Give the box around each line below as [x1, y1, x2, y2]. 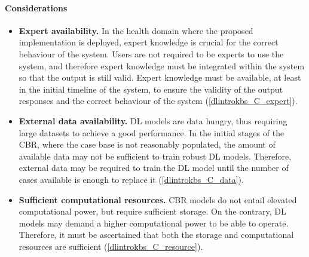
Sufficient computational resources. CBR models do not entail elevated [19, 193, 297, 206]
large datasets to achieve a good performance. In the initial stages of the [19, 126, 284, 139]
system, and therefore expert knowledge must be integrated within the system [19, 59, 305, 72]
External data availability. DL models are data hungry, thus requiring [19, 114, 287, 127]
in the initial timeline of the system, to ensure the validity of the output [19, 82, 283, 95]
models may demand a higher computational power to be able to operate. [19, 216, 289, 229]
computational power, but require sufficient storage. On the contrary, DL [19, 205, 286, 218]
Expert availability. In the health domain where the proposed [19, 24, 253, 36]
